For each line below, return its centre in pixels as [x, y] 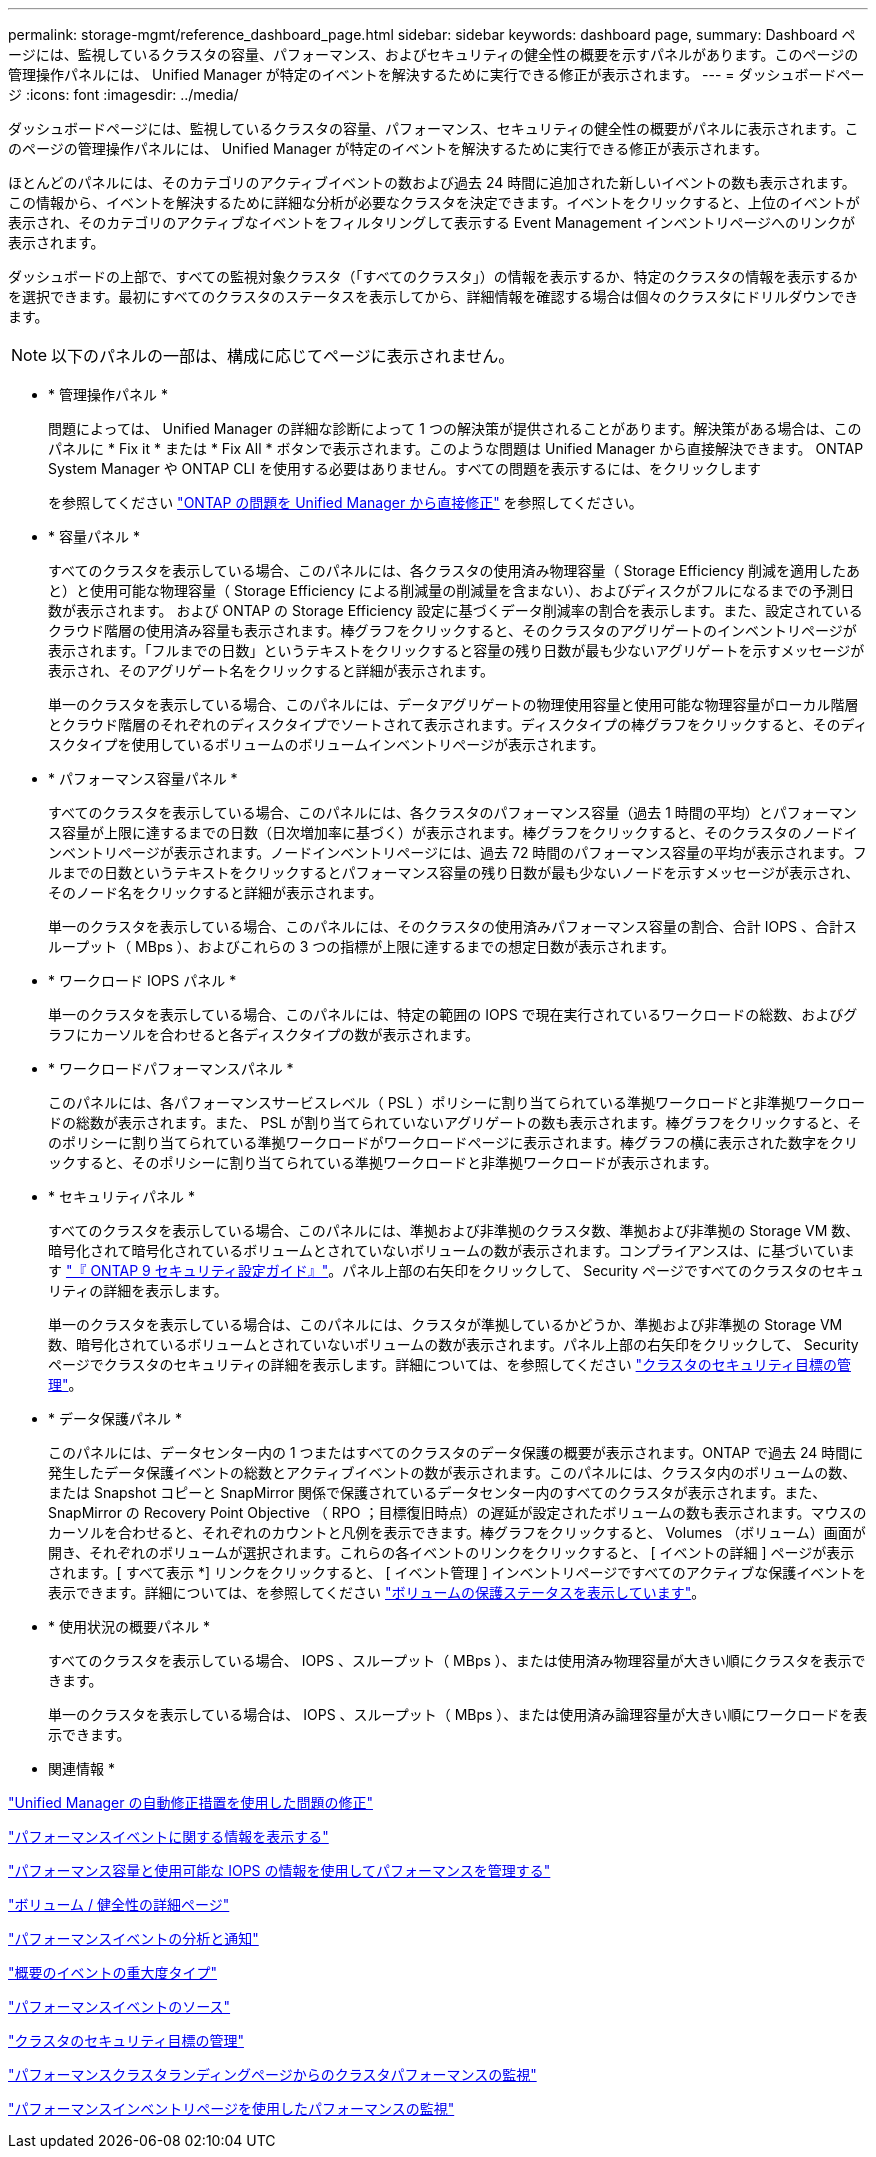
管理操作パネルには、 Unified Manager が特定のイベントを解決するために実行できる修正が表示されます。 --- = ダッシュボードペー [436, 74]
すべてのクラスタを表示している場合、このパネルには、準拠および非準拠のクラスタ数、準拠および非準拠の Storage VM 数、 [454, 1230]
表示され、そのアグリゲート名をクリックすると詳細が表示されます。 [271, 670]
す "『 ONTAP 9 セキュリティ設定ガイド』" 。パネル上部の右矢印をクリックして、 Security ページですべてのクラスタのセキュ [456, 1270]
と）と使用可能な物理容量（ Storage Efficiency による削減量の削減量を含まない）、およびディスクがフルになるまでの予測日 [451, 590]
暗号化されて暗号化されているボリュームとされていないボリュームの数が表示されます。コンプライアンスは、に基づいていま [451, 1250]
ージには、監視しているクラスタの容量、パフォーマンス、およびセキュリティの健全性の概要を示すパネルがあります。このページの [433, 54]
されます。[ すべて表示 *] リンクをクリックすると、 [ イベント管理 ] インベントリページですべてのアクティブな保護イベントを [457, 1572]
